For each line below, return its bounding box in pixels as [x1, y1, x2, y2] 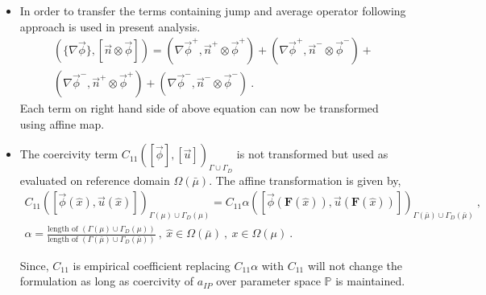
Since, [19, 256, 49, 273]
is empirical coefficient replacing [73, 256, 231, 273]
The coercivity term [19, 145, 118, 162]
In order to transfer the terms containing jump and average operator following [19, 2, 406, 18]
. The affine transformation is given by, [209, 171, 401, 188]
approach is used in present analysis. [19, 18, 201, 35]
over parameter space [216, 272, 321, 289]
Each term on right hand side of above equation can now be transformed [19, 100, 379, 117]
